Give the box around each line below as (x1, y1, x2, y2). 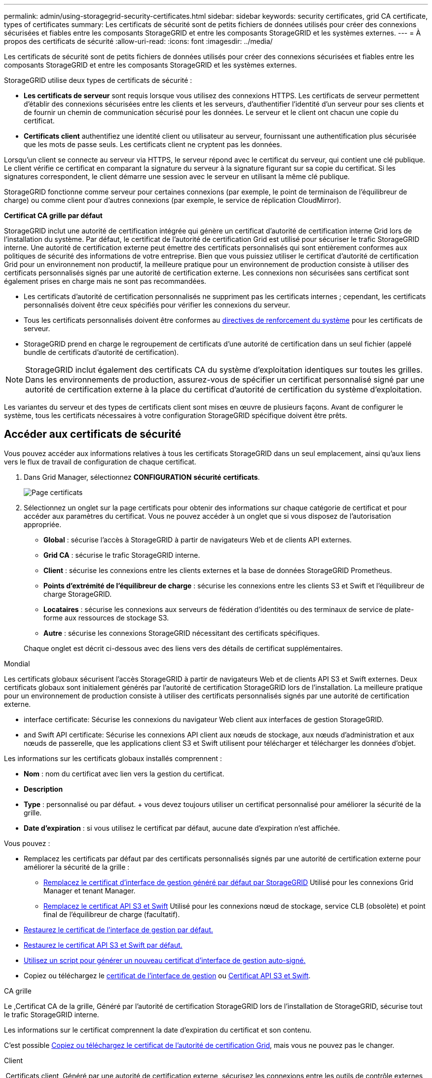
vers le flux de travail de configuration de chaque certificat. (4, 457, 196, 466)
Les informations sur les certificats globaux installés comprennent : (4, 754, 222, 763)
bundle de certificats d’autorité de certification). (24, 348, 179, 356)
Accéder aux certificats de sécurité (4, 428, 181, 441)
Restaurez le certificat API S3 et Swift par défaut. (24, 940, 182, 949)
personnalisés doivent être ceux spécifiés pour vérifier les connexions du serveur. (24, 301, 290, 309)
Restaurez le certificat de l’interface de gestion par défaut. (24, 925, 214, 934)
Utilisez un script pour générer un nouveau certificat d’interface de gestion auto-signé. (24, 956, 306, 964)
